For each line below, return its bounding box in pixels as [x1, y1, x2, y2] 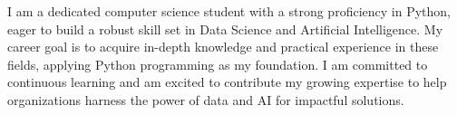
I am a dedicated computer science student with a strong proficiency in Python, [7, 2, 451, 20]
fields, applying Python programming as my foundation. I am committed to [7, 54, 428, 73]
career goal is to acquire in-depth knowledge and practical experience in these [7, 37, 439, 56]
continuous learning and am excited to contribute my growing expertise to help [7, 72, 447, 91]
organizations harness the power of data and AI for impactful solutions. [7, 90, 404, 109]
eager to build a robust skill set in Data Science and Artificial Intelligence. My [7, 19, 443, 38]
